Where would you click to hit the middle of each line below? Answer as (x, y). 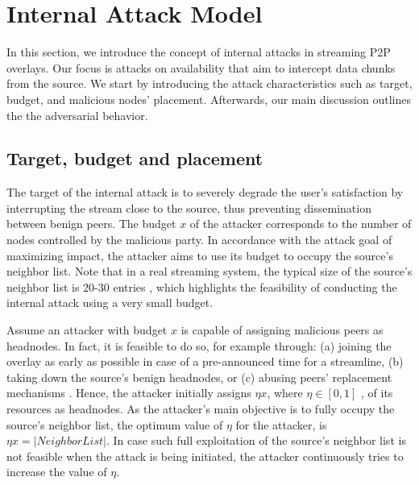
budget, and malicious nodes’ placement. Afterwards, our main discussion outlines (209, 99)
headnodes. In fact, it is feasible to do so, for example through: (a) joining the (199, 345)
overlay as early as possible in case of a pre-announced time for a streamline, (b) (205, 361)
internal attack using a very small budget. (110, 303)
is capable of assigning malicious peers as (282, 330)
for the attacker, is (281, 424)
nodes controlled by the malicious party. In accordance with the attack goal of (199, 240)
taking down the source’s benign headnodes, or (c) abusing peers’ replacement (199, 377)
